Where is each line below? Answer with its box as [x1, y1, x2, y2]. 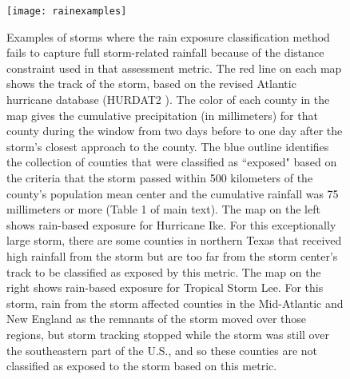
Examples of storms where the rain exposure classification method [6, 28, 330, 45]
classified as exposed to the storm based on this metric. [6, 357, 277, 374]
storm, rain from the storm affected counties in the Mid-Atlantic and [6, 294, 344, 311]
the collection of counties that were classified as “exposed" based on [6, 154, 337, 170]
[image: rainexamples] [6, 6, 127, 17]
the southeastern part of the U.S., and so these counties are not [6, 341, 317, 358]
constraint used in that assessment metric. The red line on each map [6, 59, 342, 76]
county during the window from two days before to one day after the [6, 122, 343, 139]
